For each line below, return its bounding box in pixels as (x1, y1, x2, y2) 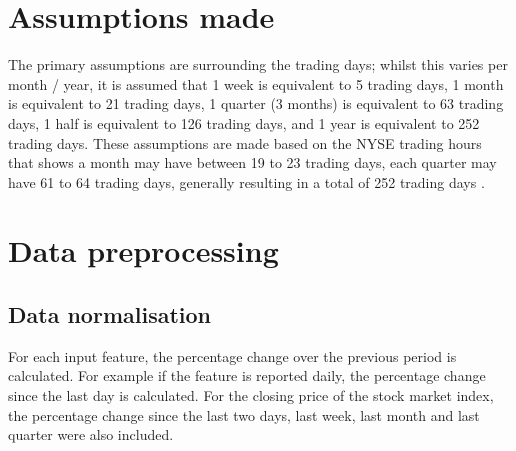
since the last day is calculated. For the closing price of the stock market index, (8, 385, 494, 406)
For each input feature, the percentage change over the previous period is (8, 345, 457, 366)
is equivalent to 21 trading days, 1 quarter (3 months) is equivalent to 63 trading (8, 93, 504, 114)
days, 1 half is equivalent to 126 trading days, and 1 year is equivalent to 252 (8, 112, 480, 133)
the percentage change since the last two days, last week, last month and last (8, 404, 480, 425)
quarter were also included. (8, 424, 174, 445)
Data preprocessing (8, 230, 279, 271)
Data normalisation (8, 299, 211, 330)
